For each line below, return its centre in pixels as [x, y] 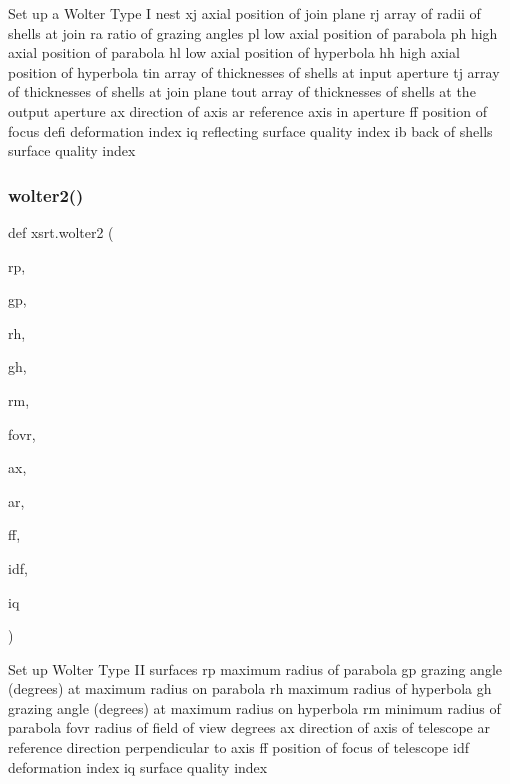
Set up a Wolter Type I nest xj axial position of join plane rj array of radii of [244, 13]
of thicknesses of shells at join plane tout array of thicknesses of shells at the [242, 91]
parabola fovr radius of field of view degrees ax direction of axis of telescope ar [249, 727]
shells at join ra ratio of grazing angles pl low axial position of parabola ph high [253, 32]
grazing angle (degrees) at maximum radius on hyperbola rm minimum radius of [254, 707]
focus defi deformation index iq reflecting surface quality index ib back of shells [250, 130]
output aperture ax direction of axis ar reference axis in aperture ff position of [247, 110]
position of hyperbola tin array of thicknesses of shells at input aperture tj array [254, 71]
